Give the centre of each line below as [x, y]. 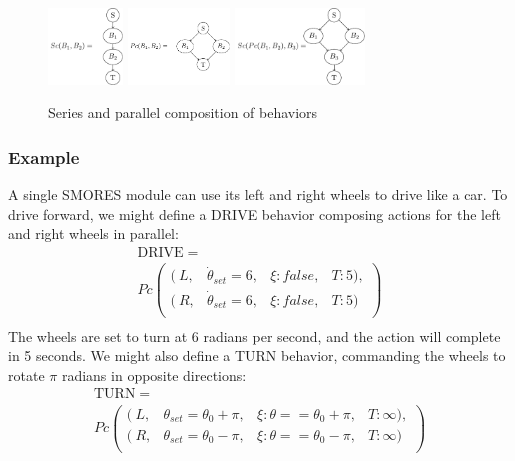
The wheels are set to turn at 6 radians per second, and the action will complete [254, 335]
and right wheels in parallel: [93, 233]
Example [44, 156]
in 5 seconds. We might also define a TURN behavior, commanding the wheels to [257, 355]
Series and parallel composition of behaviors [183, 112]
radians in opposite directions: [154, 374]
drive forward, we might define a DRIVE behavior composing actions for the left [254, 213]
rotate [26, 374]
